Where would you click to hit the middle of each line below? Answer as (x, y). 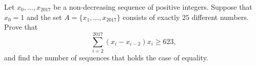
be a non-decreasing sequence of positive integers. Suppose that (153, 7)
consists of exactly (151, 17)
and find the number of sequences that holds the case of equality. (106, 57)
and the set (44, 17)
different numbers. (220, 17)
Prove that (21, 27)
